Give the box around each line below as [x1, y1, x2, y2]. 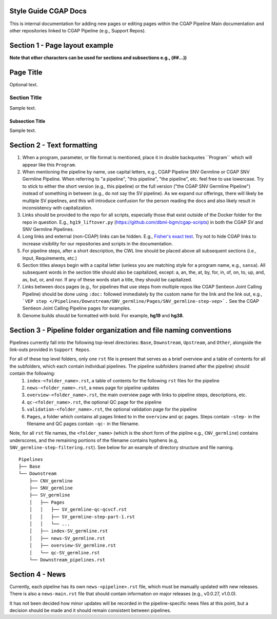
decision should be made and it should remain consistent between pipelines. [9, 607, 171, 613]
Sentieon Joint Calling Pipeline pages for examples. [22, 305, 131, 312]
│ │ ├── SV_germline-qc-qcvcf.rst [29, 507, 127, 513]
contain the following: [9, 370, 55, 377]
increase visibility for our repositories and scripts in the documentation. [22, 240, 173, 246]
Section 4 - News [9, 570, 66, 578]
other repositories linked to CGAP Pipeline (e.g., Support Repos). [9, 27, 146, 33]
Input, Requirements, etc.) [22, 255, 77, 261]
